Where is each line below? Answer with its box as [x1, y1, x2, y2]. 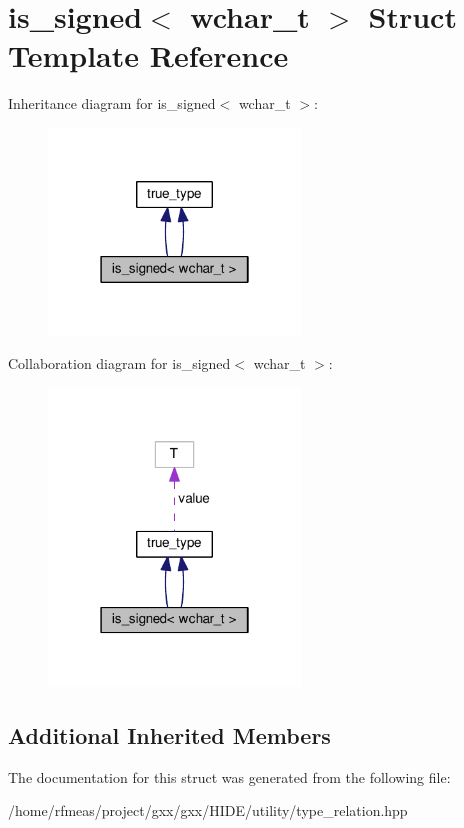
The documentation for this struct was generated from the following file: [8, 766, 451, 787]
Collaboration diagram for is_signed [8, 353, 231, 374]
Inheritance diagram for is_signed [8, 93, 216, 114]
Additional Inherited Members [8, 719, 331, 750]
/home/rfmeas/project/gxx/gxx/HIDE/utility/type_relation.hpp [8, 800, 408, 821]
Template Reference [8, 35, 289, 76]
